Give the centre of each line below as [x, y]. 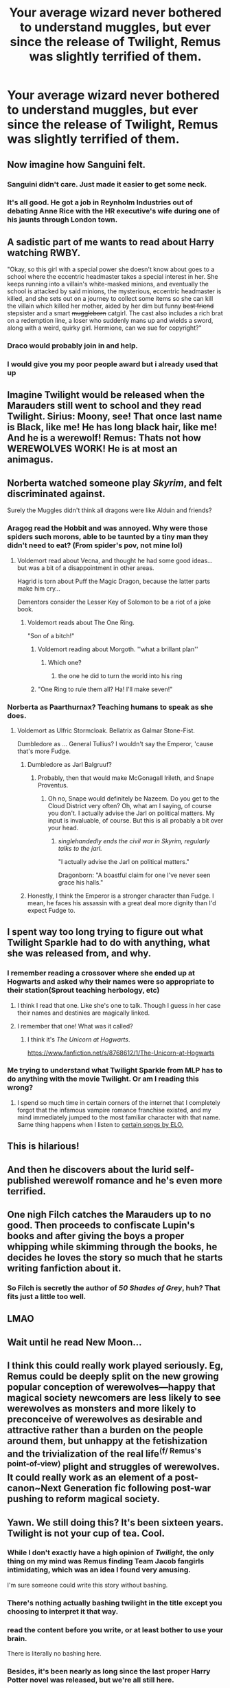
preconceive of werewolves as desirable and [105, 1420]
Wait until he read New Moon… [74, 1342]
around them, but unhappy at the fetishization [107, 1441]
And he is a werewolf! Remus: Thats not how [104, 438]
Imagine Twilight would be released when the [106, 395]
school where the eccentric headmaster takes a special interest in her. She [113, 277]
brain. [17, 1638]
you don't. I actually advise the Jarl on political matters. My [131, 813]
